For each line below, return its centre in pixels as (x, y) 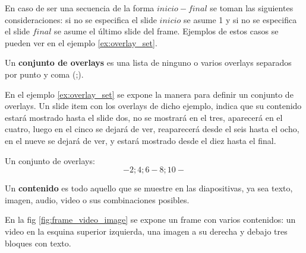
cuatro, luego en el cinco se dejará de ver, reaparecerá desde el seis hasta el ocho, (152, 129)
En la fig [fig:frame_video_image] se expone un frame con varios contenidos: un (150, 220)
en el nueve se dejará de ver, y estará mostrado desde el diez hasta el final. (141, 140)
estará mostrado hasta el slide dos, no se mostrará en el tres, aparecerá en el (144, 117)
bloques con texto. (38, 243)
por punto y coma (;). (44, 74)
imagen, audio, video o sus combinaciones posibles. (97, 199)
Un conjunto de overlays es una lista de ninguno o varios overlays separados (148, 63)
